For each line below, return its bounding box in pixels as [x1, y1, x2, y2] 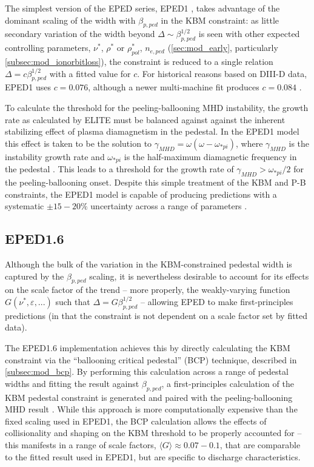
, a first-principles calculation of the [161, 377, 294, 389]
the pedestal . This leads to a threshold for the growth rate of [5, 163, 234, 175]
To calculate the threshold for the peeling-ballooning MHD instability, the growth [5, 101, 309, 113]
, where [236, 136, 263, 149]
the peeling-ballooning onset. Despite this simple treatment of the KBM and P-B [5, 176, 306, 188]
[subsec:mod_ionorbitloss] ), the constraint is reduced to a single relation [5, 55, 273, 67]
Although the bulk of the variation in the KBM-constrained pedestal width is [5, 257, 292, 270]
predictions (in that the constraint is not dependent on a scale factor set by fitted [5, 309, 308, 321]
